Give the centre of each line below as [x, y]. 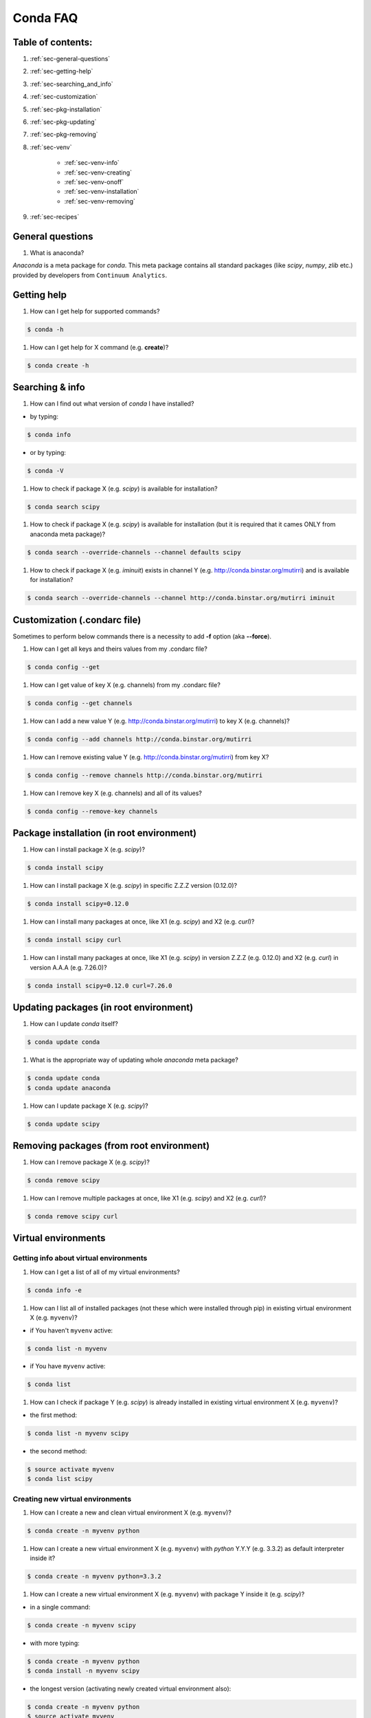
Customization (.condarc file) [77, 620]
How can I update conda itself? [74, 1024]
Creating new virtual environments [72, 1499]
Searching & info [49, 387]
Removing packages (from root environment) [111, 1145]
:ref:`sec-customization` [64, 97]
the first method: [53, 1415]
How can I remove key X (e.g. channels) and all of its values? [116, 793]
